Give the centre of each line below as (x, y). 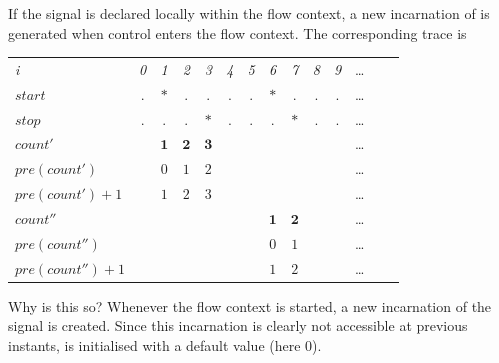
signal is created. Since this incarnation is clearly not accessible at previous (238, 325)
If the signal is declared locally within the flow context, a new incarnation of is (249, 13)
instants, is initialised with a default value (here (154, 344)
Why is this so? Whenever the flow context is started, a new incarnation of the (250, 305)
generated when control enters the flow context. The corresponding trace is (237, 32)
